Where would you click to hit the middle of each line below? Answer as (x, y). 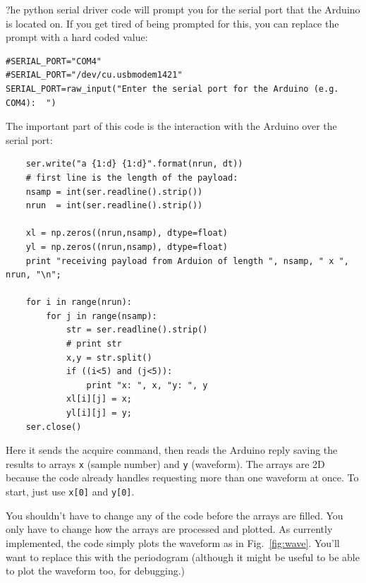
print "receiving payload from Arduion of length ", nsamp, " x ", (187, 261)
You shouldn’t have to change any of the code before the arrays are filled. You (175, 515)
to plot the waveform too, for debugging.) (96, 571)
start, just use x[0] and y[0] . (70, 492)
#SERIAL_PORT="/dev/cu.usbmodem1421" (94, 75)
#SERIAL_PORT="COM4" (54, 61)
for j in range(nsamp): (102, 316)
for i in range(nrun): (79, 302)
